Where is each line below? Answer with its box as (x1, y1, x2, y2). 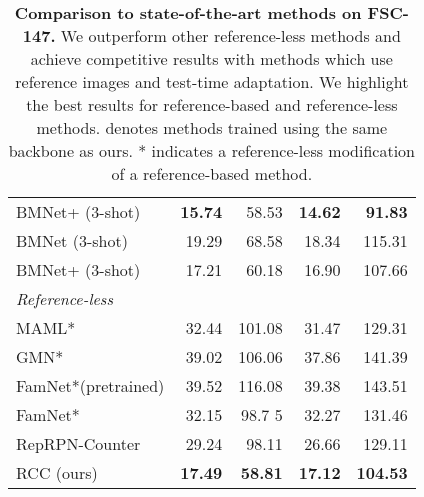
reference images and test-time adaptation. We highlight (15, 70, 409, 93)
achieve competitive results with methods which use (30, 47, 393, 70)
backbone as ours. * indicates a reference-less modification (8, 139, 416, 162)
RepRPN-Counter (16, 432, 141, 455)
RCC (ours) (16, 461, 98, 484)
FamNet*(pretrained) (16, 374, 165, 397)
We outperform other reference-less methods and (60, 24, 401, 47)
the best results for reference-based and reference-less (26, 93, 398, 116)
